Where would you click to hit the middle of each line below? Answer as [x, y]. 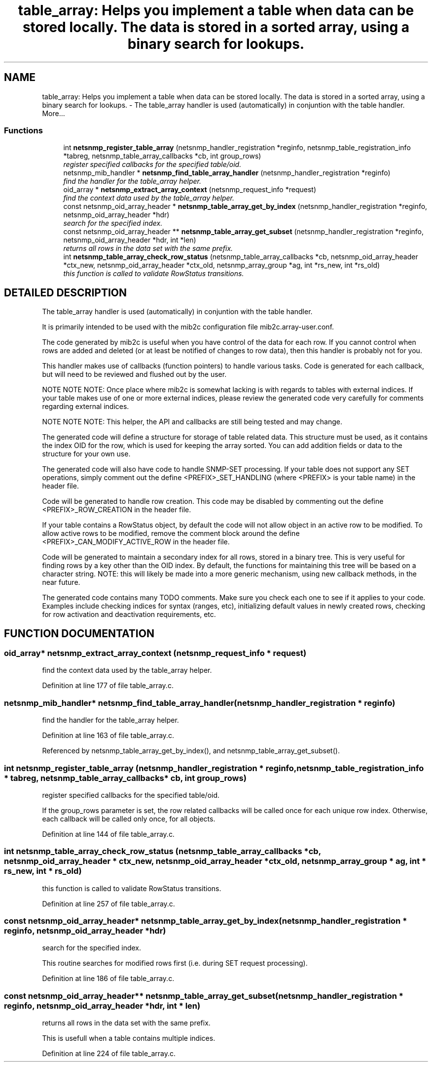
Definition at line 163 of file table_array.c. [108, 736]
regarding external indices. [86, 407]
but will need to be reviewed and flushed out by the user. [134, 374]
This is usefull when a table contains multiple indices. [129, 1038]
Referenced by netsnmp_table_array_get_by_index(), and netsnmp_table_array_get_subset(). [191, 751]
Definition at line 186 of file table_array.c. [108, 979]
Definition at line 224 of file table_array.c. [109, 1054]
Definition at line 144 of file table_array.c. [108, 834]
